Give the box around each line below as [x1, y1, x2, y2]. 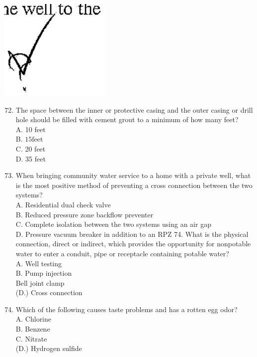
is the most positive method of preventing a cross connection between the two [15, 179, 253, 190]
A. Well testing [15, 258, 62, 268]
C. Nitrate [15, 333, 47, 344]
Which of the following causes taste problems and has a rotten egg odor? [15, 304, 238, 314]
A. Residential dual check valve [15, 199, 111, 209]
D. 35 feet [15, 153, 46, 164]
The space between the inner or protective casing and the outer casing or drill [15, 104, 253, 115]
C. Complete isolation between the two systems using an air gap [15, 219, 211, 229]
